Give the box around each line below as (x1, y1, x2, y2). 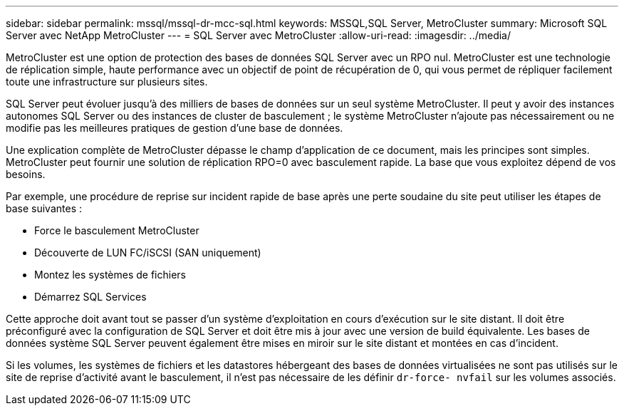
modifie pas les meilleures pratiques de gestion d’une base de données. (6, 122, 343, 134)
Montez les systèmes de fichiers (34, 269, 187, 281)
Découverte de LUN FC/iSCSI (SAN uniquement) (34, 246, 261, 259)
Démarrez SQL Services (34, 291, 147, 303)
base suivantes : (6, 202, 83, 214)
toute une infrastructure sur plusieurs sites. (6, 76, 208, 88)
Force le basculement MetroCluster (34, 224, 199, 236)
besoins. (6, 168, 46, 180)
